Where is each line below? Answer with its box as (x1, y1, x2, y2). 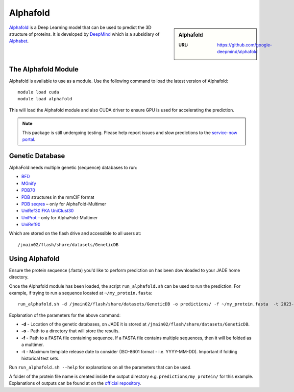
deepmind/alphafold (217, 49, 258, 55)
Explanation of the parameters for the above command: (9, 312, 121, 318)
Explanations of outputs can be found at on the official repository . (9, 380, 142, 386)
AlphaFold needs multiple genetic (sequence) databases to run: (9, 164, 137, 170)
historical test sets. (21, 355, 60, 362)
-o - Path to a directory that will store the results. (21, 328, 120, 334)
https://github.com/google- (217, 42, 272, 47)
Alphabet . (9, 38, 29, 44)
